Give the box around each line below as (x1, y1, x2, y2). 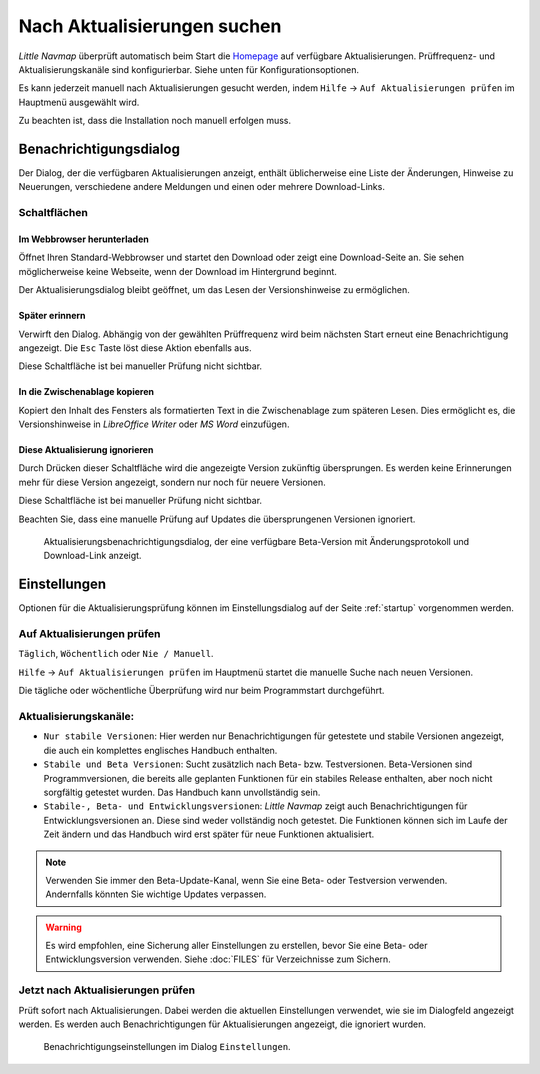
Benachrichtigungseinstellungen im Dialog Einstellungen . (43, 1041, 291, 1053)
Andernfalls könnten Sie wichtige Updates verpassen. (45, 888, 267, 900)
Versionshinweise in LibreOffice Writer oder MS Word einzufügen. (18, 418, 290, 430)
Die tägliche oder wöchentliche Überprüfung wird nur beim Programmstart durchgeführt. (18, 685, 385, 697)
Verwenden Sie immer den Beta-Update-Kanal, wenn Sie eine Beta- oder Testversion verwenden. (45, 874, 448, 886)
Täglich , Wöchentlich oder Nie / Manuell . (18, 648, 214, 660)
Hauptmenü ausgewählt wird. (18, 96, 140, 108)
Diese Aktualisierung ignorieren (18, 444, 154, 456)
